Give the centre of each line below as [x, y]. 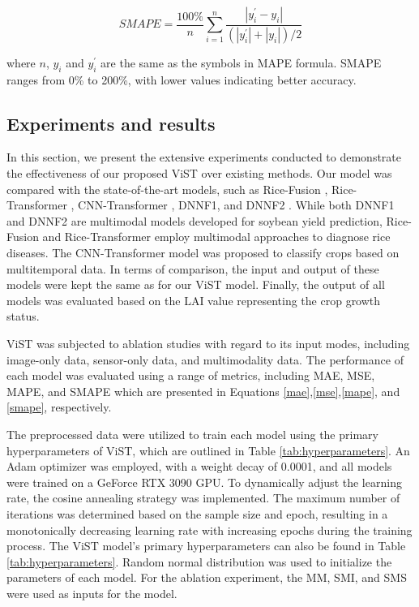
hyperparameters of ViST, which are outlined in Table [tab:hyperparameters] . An [208, 450]
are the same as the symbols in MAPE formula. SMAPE [241, 62]
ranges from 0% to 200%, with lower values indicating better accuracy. [182, 79]
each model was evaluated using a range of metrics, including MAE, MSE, [191, 375]
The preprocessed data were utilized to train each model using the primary [192, 434]
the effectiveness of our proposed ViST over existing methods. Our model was [199, 173]
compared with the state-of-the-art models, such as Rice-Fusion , [167, 189]
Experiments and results [111, 123]
